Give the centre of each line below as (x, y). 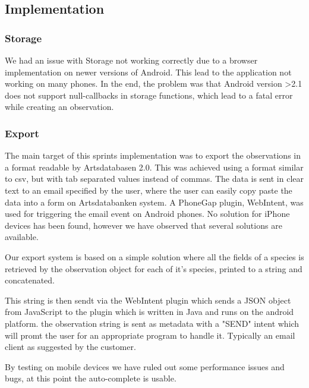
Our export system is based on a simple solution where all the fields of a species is (154, 256)
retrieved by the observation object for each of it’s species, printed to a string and (154, 268)
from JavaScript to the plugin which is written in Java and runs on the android (149, 312)
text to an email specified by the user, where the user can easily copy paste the (149, 190)
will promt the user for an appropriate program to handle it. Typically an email (150, 335)
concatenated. (30, 280)
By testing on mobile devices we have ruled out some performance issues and (145, 366)
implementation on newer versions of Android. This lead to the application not (148, 72)
